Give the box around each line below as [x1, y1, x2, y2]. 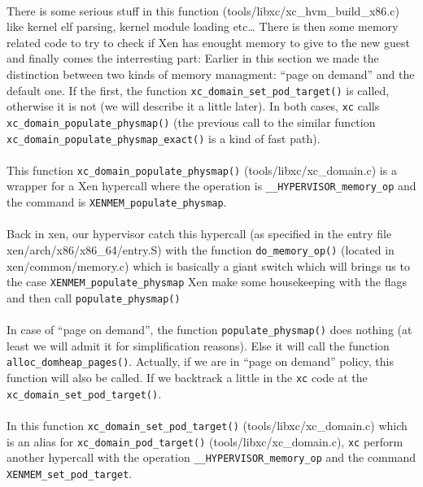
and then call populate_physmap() [7, 289, 181, 306]
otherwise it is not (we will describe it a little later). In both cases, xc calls [7, 98, 380, 115]
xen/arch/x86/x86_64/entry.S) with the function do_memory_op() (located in [7, 241, 395, 258]
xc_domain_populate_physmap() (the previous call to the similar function [7, 113, 376, 130]
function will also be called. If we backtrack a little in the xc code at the [7, 369, 368, 385]
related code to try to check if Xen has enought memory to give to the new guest [7, 33, 411, 50]
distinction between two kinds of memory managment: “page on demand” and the [7, 65, 415, 82]
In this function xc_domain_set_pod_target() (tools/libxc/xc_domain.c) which [7, 416, 408, 433]
